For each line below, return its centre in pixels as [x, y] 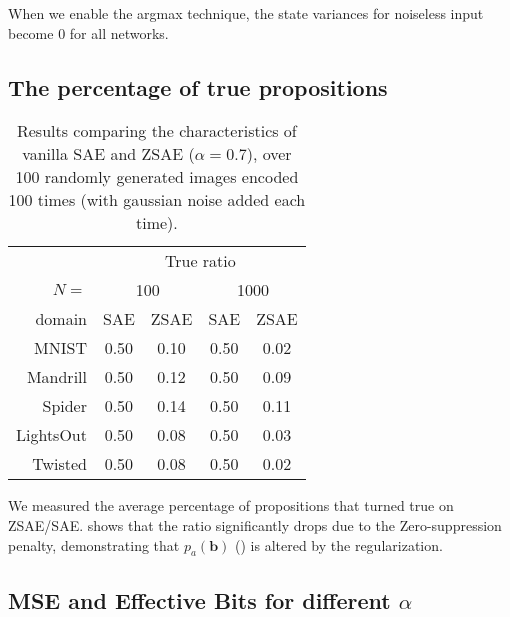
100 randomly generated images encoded [157, 177]
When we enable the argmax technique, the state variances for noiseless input [246, 13]
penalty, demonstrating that [94, 544]
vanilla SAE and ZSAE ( [108, 154]
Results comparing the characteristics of [156, 131]
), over [269, 154]
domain [61, 319]
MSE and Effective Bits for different [199, 599]
